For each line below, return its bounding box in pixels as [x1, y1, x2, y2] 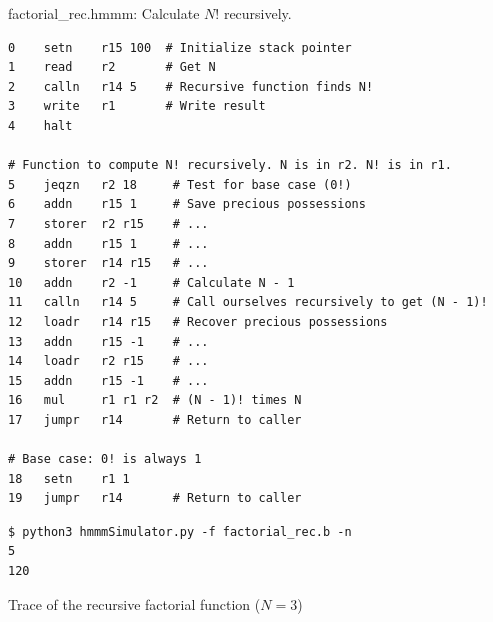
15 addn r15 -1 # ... [8, 373, 209, 388]
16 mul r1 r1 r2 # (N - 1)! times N [8, 393, 302, 408]
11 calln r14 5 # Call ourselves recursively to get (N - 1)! [8, 295, 488, 310]
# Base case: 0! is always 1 [8, 452, 202, 467]
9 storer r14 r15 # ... [8, 256, 209, 271]
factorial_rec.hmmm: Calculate [8, 3, 200, 23]
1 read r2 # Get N [8, 60, 216, 75]
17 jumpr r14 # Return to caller [8, 412, 302, 427]
